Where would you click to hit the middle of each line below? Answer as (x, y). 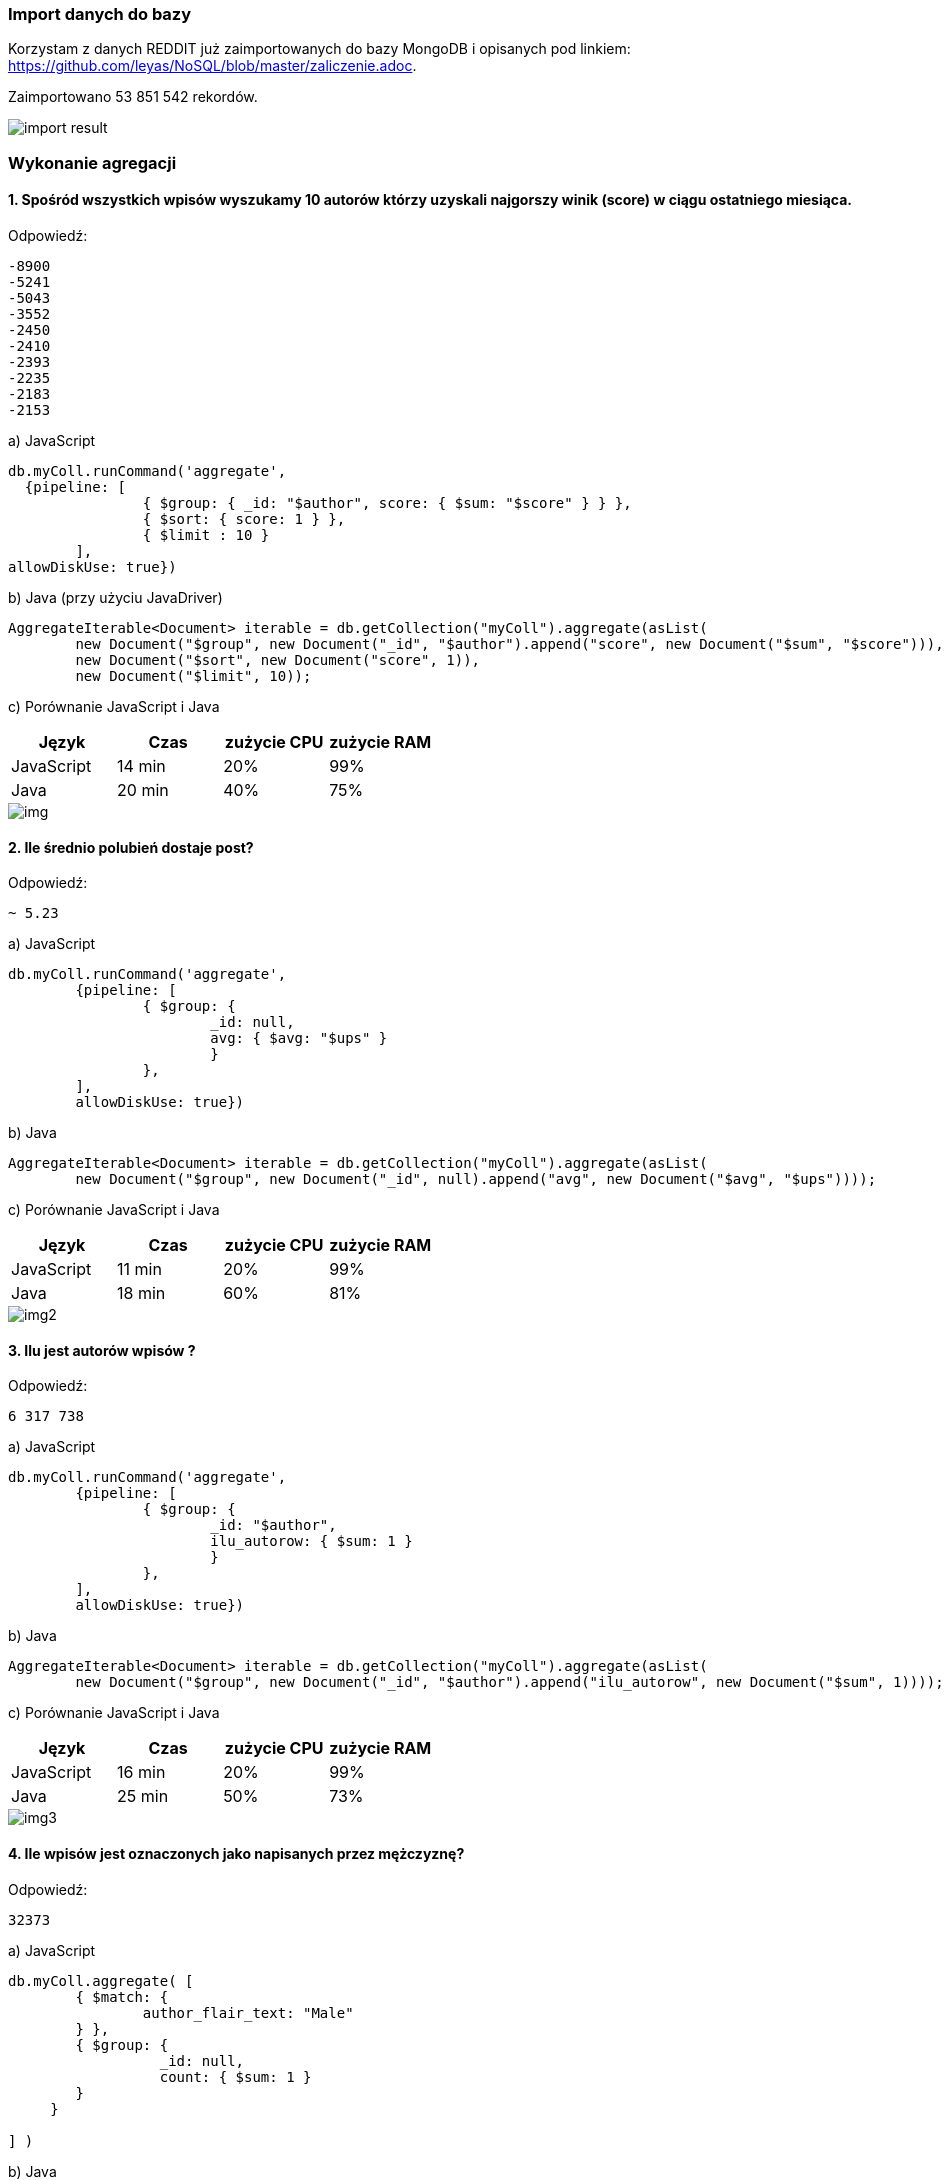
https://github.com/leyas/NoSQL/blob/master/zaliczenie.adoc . (212, 66)
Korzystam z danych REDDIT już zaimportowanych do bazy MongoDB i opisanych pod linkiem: (319, 49)
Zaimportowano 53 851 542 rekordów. (133, 97)
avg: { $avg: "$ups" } (299, 1038)
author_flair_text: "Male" (248, 2012)
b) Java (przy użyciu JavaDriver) (115, 597)
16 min (141, 1772)
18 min (141, 1293)
